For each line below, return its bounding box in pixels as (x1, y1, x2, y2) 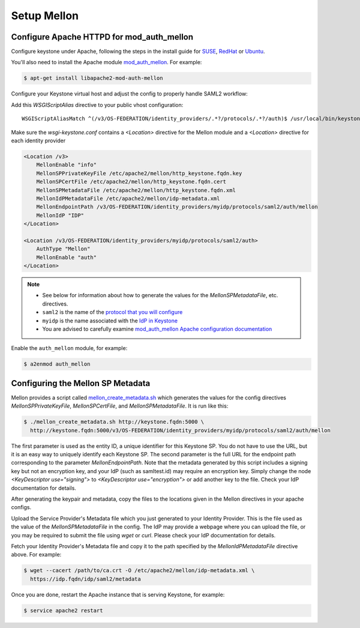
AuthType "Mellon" (36, 246, 91, 252)
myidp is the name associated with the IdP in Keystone (42, 317, 178, 324)
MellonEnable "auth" (36, 254, 97, 261)
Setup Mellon (11, 9, 79, 22)
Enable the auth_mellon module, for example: (11, 345, 128, 352)
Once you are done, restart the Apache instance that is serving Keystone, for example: (11, 591, 225, 598)
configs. (11, 504, 32, 511)
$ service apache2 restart (23, 607, 103, 614)
